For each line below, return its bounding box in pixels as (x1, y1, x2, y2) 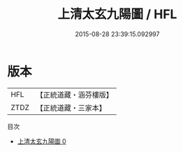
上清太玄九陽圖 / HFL (57, 6, 177, 22)
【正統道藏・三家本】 (36, 102, 107, 112)
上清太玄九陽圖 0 (17, 137, 66, 145)
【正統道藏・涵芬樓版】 (36, 90, 114, 100)
